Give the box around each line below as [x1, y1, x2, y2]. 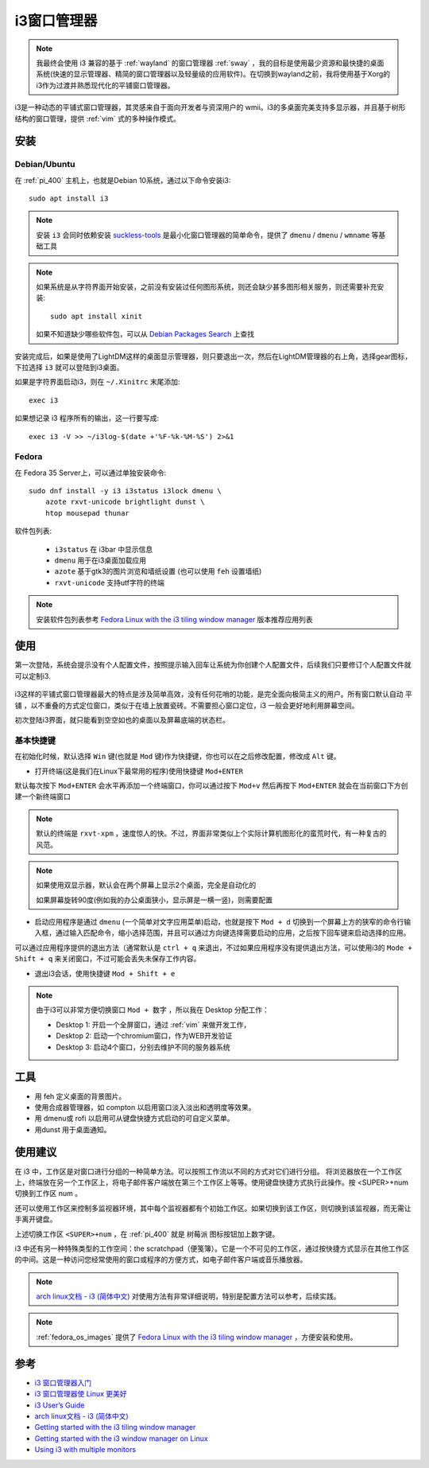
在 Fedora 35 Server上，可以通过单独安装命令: [14, 468, 167, 477]
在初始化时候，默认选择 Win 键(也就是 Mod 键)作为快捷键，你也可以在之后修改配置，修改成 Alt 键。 [14, 752, 341, 761]
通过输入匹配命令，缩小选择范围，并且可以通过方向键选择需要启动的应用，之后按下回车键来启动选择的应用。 [55, 928, 411, 938]
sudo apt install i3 [29, 194, 109, 203]
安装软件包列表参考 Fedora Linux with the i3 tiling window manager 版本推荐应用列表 [36, 614, 313, 624]
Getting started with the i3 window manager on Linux [34, 1433, 208, 1443]
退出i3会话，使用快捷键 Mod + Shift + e [34, 968, 176, 978]
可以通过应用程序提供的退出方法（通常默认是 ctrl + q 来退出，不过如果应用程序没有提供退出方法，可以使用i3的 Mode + [14, 943, 412, 952]
